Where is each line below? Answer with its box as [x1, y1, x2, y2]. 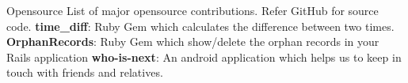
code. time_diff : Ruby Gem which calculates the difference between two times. [6, 17, 395, 34]
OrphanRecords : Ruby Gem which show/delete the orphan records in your [6, 33, 379, 50]
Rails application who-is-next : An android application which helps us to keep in [6, 48, 402, 65]
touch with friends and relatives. [6, 64, 163, 81]
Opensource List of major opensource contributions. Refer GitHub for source [6, 2, 379, 18]
